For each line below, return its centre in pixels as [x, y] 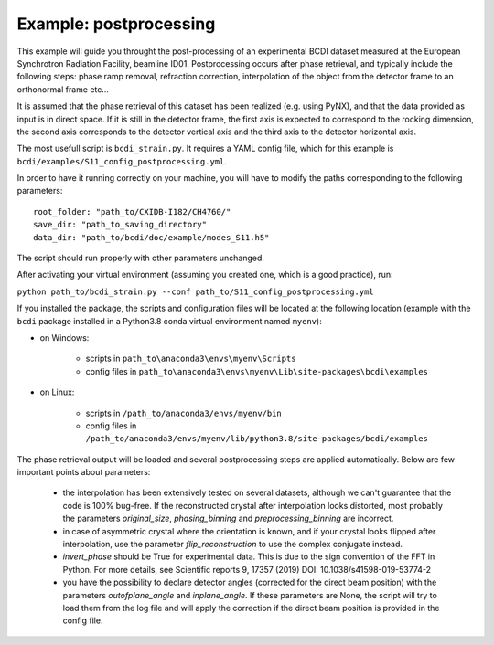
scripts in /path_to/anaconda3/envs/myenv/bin [184, 413]
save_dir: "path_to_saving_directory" [120, 225]
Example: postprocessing [116, 24]
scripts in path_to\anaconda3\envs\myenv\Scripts [191, 359]
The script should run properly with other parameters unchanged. [141, 258]
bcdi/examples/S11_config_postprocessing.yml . [122, 161]
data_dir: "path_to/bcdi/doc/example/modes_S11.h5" [151, 237]
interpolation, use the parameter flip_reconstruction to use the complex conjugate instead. [232, 545]
